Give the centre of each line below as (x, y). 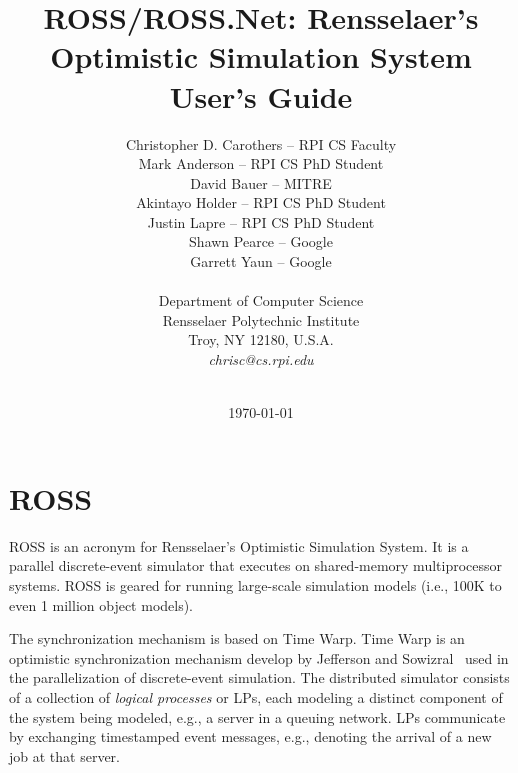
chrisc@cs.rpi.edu (261, 359)
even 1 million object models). (101, 604)
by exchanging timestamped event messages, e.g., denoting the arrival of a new (250, 736)
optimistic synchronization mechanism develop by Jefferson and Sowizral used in (259, 657)
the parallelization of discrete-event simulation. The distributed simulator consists (259, 677)
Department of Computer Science (261, 300)
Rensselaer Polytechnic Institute (261, 319)
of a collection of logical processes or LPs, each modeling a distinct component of (256, 696)
